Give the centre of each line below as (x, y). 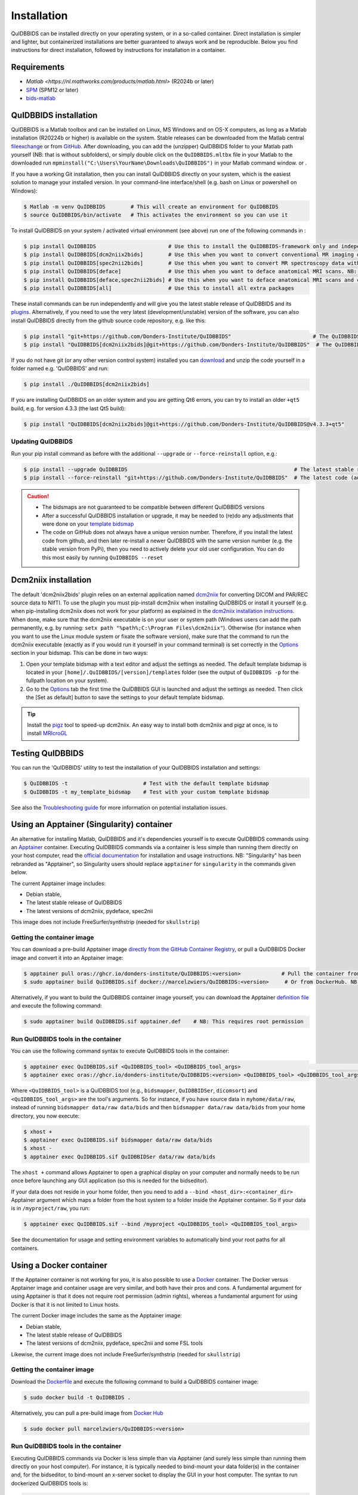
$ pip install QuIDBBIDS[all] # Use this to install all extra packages (159, 288)
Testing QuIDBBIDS (47, 753)
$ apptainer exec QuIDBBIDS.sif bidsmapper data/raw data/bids (118, 1140)
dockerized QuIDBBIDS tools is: (50, 1483)
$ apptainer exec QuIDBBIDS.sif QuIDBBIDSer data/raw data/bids (120, 1157)
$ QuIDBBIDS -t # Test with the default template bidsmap (146, 784)
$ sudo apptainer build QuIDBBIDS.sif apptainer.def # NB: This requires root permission (163, 1022)
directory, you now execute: (45, 1116)
